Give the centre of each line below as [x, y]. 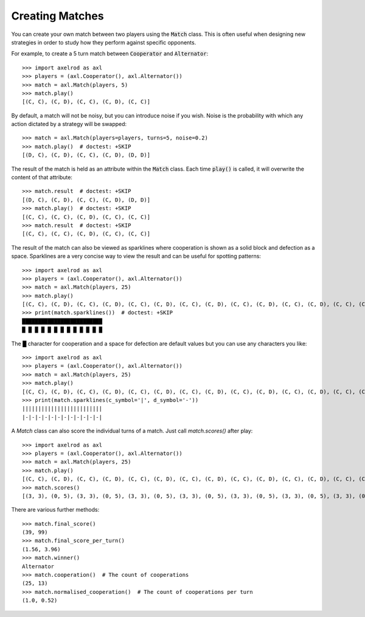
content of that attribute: [42, 177]
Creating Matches [57, 16]
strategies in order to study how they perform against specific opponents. [104, 42]
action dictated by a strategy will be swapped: [69, 124]
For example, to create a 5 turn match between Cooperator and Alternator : [110, 54]
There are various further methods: [55, 510]
